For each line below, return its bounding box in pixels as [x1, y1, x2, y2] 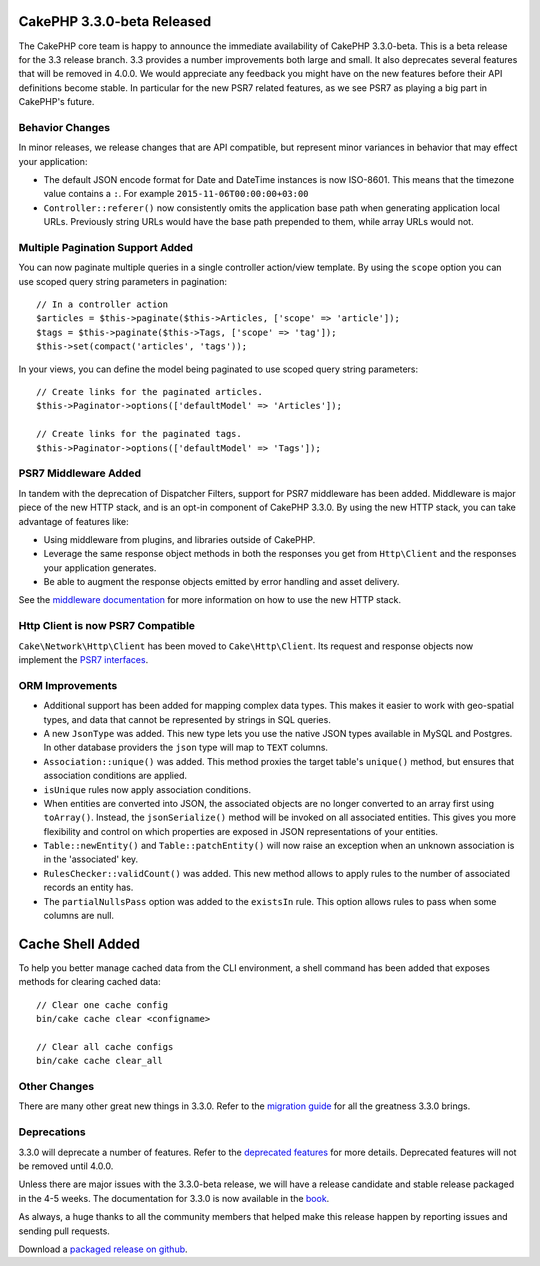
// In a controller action [36, 299, 169, 310]
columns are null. [43, 910, 115, 922]
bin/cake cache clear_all [36, 1055, 164, 1067]
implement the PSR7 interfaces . [18, 654, 149, 666]
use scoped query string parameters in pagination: [18, 275, 227, 287]
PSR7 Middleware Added [18, 466, 142, 480]
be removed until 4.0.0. [18, 1160, 114, 1172]
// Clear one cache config [36, 999, 169, 1010]
